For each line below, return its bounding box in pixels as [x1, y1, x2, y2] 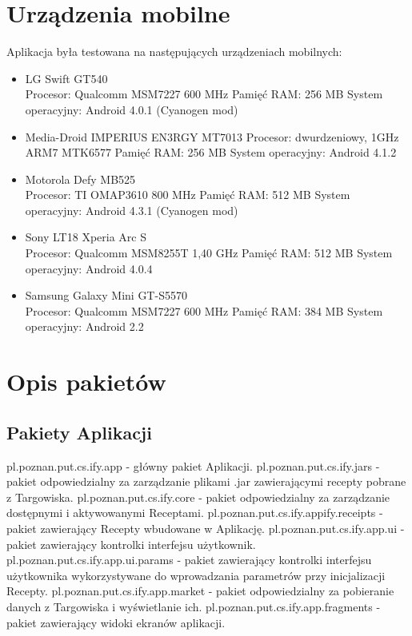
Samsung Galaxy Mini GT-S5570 [25, 287, 187, 304]
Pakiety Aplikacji [6, 419, 152, 444]
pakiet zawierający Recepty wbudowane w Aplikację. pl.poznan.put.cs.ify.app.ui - [6, 519, 405, 536]
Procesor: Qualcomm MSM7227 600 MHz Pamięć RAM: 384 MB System [25, 302, 383, 319]
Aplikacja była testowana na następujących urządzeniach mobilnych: [6, 43, 342, 60]
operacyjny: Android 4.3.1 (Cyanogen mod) [25, 201, 238, 218]
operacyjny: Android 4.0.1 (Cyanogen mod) [25, 101, 238, 117]
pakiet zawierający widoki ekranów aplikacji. [6, 614, 226, 630]
